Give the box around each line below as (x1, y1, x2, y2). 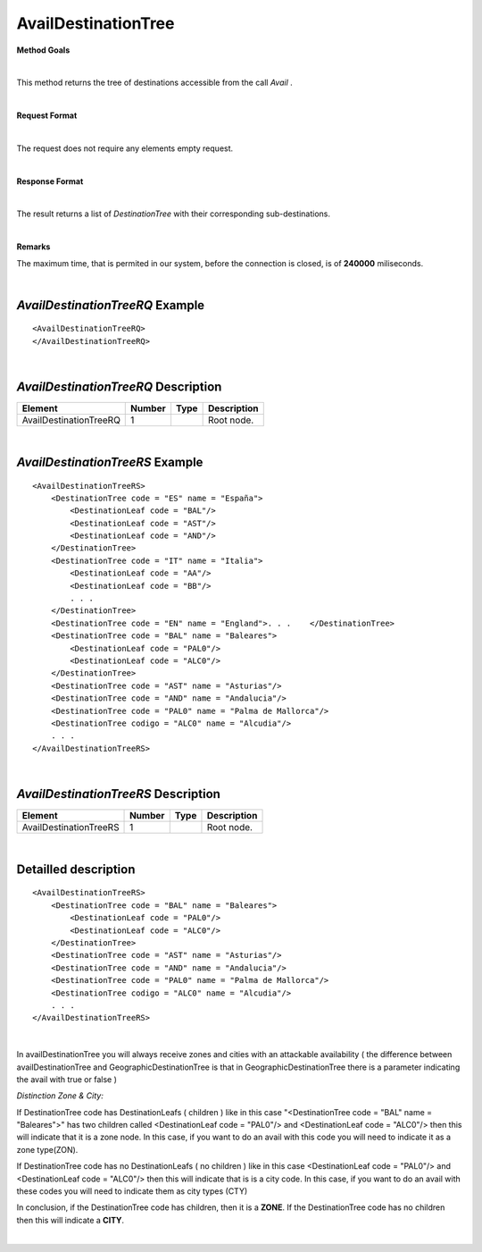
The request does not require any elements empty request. (16, 143, 234, 154)
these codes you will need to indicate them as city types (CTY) (16, 1186, 248, 1197)
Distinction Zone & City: (16, 1090, 104, 1101)
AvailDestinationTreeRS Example (16, 454, 204, 469)
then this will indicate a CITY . (16, 1214, 125, 1225)
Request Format (16, 110, 78, 121)
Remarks (16, 241, 51, 252)
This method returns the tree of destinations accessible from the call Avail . (16, 77, 294, 88)
